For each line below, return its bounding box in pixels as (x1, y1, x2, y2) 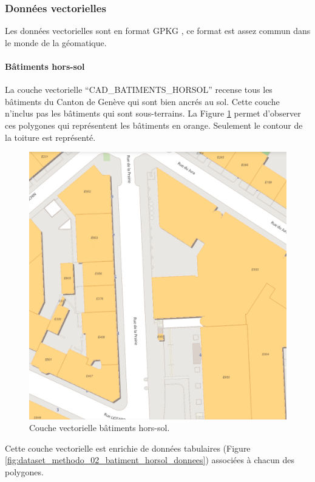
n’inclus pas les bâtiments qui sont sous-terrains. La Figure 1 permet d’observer (5, 107, 301, 120)
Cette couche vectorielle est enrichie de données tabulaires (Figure (5, 441, 251, 454)
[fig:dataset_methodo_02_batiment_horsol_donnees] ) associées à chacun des (5, 453, 294, 466)
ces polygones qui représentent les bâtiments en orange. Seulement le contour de (5, 118, 303, 131)
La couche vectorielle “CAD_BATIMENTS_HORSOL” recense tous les (5, 83, 273, 96)
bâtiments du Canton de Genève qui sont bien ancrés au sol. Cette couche (5, 95, 280, 107)
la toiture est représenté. (5, 131, 96, 143)
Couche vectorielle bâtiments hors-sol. (29, 421, 170, 434)
